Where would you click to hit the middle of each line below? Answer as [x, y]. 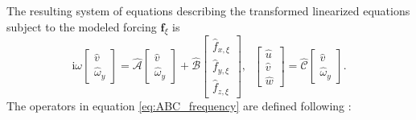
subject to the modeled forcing [82, 26]
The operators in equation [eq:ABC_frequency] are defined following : [179, 105]
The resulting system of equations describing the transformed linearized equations [208, 10]
